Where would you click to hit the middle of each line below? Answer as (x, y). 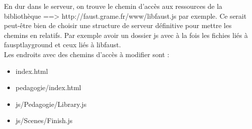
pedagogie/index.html (48, 87)
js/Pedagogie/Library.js (51, 104)
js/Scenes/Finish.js (44, 120)
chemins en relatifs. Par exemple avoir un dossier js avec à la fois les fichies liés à (126, 35)
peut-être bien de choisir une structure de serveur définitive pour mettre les (118, 25)
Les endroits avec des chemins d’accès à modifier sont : (87, 54)
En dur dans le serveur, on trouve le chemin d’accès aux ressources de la (113, 6)
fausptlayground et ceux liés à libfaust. (63, 45)
